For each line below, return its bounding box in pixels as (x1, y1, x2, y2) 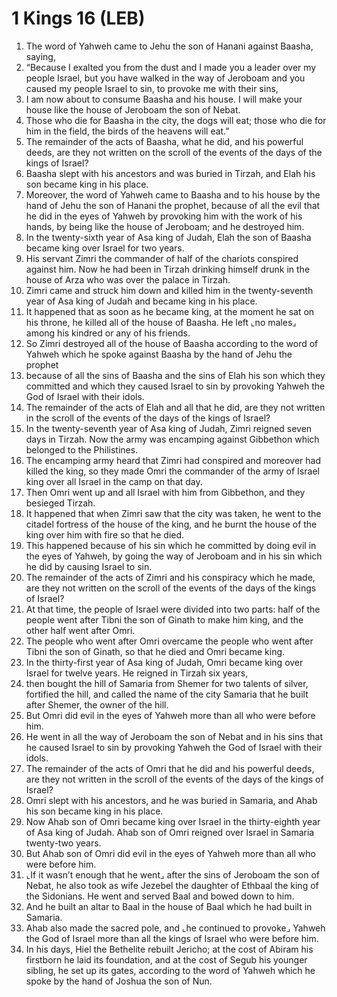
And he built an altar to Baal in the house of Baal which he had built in (25, 900, 313, 912)
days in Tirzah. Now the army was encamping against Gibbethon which (25, 433, 320, 445)
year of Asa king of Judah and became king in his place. (25, 295, 258, 307)
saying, (25, 50, 56, 62)
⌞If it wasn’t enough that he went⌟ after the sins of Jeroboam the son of (25, 868, 320, 881)
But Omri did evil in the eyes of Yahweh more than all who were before (25, 709, 316, 721)
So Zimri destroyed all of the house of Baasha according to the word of (25, 337, 319, 349)
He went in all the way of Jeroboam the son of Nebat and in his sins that (25, 730, 323, 742)
